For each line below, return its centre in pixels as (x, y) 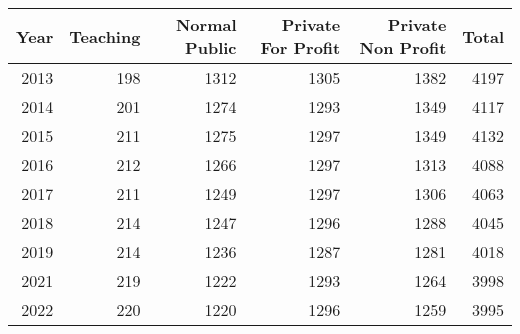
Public (211, 47)
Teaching (105, 36)
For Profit (300, 47)
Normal (206, 24)
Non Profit (403, 47)
